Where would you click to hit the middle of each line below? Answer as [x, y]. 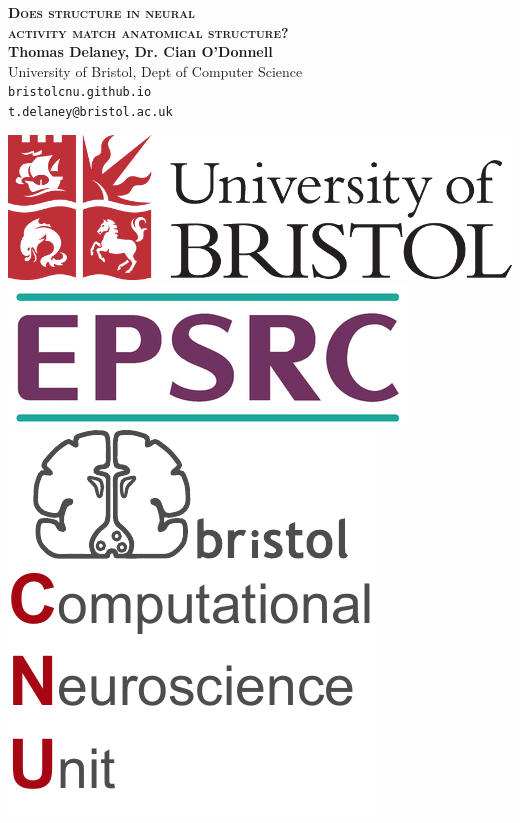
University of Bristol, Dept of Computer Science [155, 70]
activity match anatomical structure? [148, 31]
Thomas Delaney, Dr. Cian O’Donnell [140, 51]
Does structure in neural [101, 12]
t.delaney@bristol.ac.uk [90, 112]
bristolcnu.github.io [80, 92]
